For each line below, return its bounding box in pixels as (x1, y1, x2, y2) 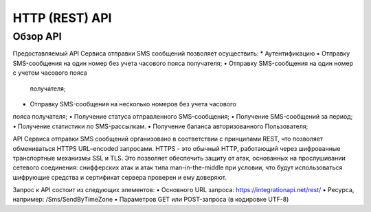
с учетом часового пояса (12, 69, 87, 77)
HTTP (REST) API (12, 10, 112, 25)
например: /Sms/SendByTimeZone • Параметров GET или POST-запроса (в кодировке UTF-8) (12, 196, 289, 204)
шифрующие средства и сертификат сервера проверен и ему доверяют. (12, 173, 227, 181)
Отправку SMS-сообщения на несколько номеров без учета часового (30, 99, 237, 108)
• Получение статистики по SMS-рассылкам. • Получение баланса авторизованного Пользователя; (12, 122, 308, 130)
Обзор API (12, 30, 62, 43)
